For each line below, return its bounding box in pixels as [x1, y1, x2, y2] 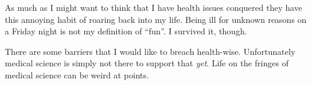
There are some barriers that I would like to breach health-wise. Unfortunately [5, 45, 295, 57]
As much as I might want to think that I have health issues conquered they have [5, 1, 303, 13]
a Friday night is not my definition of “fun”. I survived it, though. [5, 25, 247, 37]
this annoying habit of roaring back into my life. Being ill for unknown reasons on [5, 13, 307, 25]
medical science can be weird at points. [5, 68, 149, 81]
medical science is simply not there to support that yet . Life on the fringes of [5, 57, 289, 69]
